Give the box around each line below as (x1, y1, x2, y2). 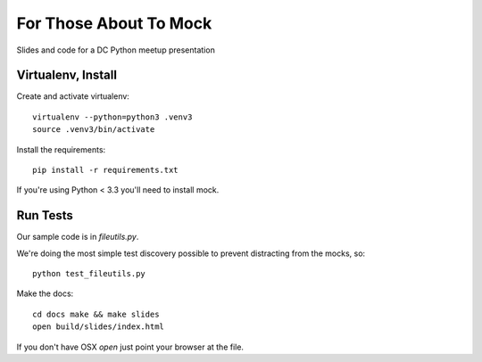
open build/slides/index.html (32, 322, 165, 332)
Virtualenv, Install (16, 68, 118, 83)
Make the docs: (16, 288, 74, 299)
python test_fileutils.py (32, 268, 146, 279)
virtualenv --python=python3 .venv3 (32, 111, 193, 122)
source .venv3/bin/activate (32, 125, 155, 135)
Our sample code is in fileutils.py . (16, 232, 139, 243)
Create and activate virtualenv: (16, 91, 129, 102)
